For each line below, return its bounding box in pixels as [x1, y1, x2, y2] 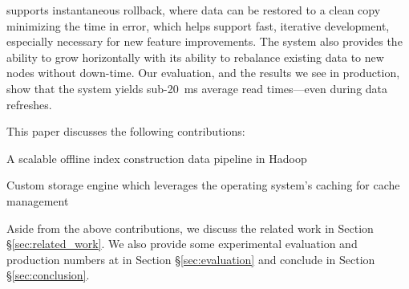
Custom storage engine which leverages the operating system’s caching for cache [6, 177, 400, 193]
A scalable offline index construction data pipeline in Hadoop [6, 149, 307, 166]
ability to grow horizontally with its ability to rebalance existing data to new [6, 48, 384, 65]
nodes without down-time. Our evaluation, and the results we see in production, [6, 64, 400, 81]
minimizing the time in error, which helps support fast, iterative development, [6, 17, 390, 34]
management [6, 192, 69, 209]
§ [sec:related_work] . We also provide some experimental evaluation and [6, 235, 358, 252]
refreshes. [6, 96, 52, 112]
